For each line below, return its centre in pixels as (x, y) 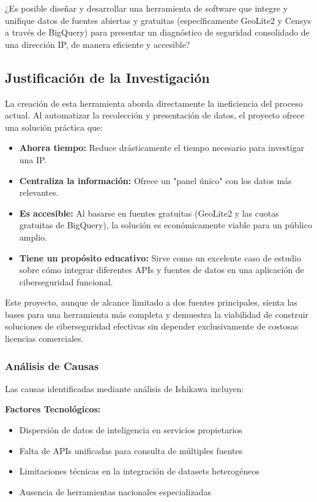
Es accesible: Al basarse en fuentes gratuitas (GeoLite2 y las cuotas (149, 213)
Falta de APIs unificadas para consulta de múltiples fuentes (131, 450)
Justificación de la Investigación (107, 77)
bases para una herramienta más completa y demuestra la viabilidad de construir (157, 314)
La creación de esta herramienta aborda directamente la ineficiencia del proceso (154, 103)
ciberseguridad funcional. (66, 281)
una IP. (33, 159)
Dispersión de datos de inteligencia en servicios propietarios (131, 430)
